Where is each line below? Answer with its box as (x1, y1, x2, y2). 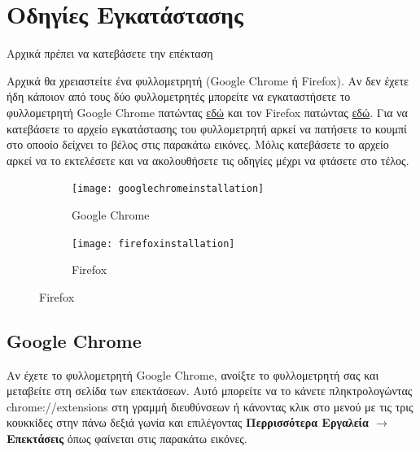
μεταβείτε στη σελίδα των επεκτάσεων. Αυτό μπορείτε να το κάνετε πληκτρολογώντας (7, 382, 413, 399)
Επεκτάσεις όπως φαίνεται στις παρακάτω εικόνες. (7, 429, 247, 446)
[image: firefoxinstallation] (72, 237, 235, 250)
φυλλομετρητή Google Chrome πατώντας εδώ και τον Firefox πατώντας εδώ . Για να (7, 103, 408, 120)
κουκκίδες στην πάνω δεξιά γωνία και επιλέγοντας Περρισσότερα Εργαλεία (7, 414, 369, 431)
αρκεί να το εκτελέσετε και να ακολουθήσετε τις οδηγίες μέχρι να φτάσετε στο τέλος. (7, 151, 409, 168)
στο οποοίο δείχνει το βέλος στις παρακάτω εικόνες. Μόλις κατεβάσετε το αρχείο (7, 136, 389, 153)
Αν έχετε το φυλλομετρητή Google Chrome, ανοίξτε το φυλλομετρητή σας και (7, 366, 379, 383)
